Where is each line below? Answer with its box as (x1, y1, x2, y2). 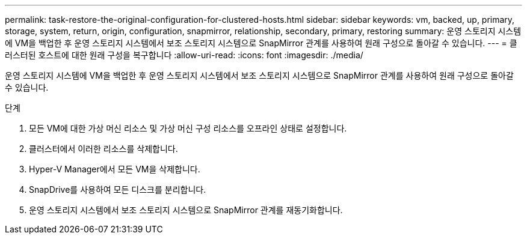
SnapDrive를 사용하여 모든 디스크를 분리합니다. (29, 184, 206, 195)
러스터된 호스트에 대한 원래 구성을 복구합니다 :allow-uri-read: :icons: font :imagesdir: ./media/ (5, 50, 363, 60)
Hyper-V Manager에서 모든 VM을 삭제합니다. (29, 164, 200, 174)
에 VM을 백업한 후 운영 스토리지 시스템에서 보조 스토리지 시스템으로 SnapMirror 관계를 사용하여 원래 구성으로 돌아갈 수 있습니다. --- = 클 (5, 38, 517, 48)
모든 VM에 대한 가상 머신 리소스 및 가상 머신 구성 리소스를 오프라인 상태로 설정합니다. (29, 123, 347, 133)
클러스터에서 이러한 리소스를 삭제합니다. (29, 144, 178, 154)
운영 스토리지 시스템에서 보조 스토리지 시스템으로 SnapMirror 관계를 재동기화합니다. (29, 205, 343, 215)
